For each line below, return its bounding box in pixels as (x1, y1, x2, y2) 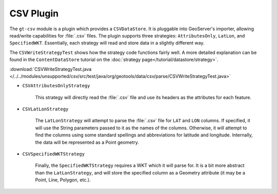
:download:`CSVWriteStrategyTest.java (9, 66, 92, 72)
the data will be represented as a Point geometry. (35, 139, 140, 145)
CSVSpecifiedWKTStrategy (22, 151, 85, 157)
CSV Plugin (9, 8, 59, 19)
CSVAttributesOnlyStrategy (22, 83, 90, 89)
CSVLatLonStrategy (22, 106, 69, 112)
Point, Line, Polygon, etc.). (35, 177, 91, 183)
